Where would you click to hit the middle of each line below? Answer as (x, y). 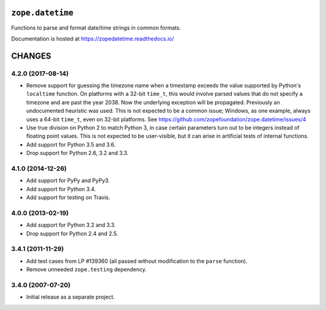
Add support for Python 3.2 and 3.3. (71, 225)
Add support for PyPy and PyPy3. (68, 180)
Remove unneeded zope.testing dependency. (87, 270)
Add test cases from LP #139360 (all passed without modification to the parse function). (137, 261)
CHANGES (31, 56)
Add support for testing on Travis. (68, 198)
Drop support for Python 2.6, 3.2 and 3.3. (78, 153)
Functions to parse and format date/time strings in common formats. (96, 28)
